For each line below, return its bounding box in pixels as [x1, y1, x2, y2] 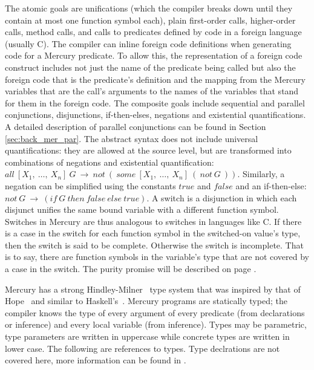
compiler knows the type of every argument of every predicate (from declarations [5, 306, 305, 319]
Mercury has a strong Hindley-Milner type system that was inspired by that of [5, 282, 301, 295]
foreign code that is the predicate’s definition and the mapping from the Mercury [5, 73, 306, 85]
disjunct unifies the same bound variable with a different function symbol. [5, 203, 279, 216]
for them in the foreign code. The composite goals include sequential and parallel [5, 96, 305, 109]
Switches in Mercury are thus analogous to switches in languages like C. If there [5, 215, 302, 227]
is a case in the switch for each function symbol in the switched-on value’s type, [5, 227, 301, 239]
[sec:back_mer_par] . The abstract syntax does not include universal [5, 132, 258, 144]
